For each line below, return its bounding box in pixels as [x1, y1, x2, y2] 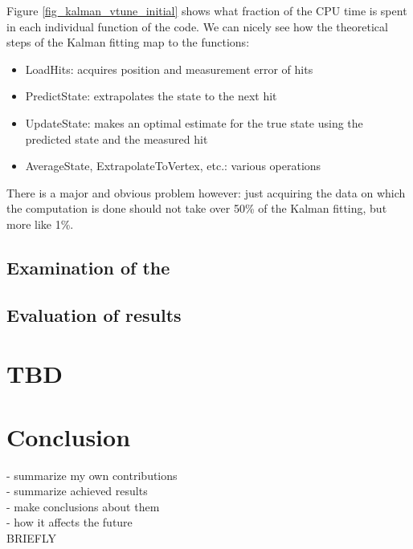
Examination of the [6, 254, 170, 279]
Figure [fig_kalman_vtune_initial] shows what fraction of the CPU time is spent [6, 2, 407, 18]
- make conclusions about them [6, 498, 160, 514]
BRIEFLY [6, 529, 57, 546]
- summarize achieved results [6, 482, 148, 499]
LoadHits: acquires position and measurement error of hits [25, 60, 313, 77]
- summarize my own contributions [6, 466, 178, 483]
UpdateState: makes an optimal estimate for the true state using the [25, 114, 363, 131]
